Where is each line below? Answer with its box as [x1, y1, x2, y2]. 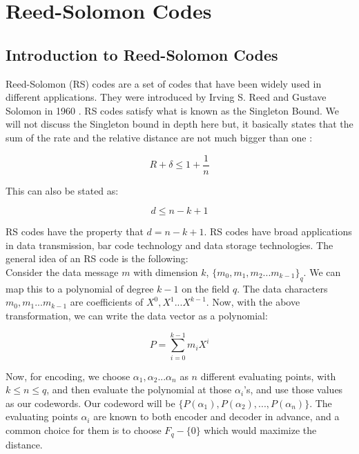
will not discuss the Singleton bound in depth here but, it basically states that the [6, 117, 353, 131]
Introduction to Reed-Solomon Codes [6, 43, 278, 65]
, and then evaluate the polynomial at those [46, 382, 232, 397]
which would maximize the [204, 423, 317, 437]
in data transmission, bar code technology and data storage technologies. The [6, 237, 333, 252]
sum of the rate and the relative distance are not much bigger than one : [6, 130, 313, 144]
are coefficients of [70, 295, 144, 309]
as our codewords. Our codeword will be [6, 395, 175, 410]
